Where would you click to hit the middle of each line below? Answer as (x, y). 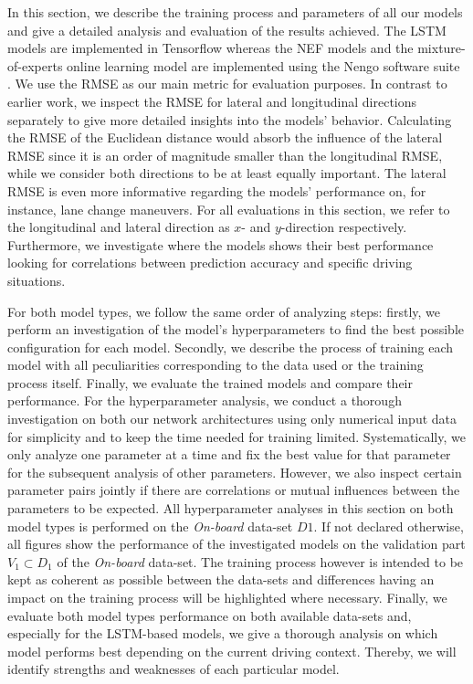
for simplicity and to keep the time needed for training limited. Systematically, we (236, 436)
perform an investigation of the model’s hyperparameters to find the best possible (236, 329)
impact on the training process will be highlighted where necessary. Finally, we (227, 597)
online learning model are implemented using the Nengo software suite (263, 65)
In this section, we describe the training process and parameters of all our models (235, 12)
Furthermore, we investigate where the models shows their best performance (221, 244)
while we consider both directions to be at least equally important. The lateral (227, 173)
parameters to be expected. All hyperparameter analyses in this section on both (231, 508)
